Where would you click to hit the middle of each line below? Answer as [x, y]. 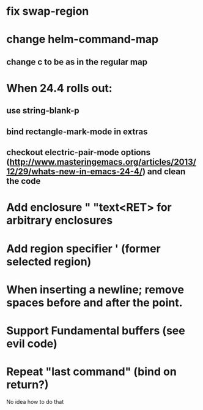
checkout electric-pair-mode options [79, 152]
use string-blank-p [43, 111]
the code [24, 181]
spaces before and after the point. [94, 302]
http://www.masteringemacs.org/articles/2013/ [103, 162]
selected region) [49, 261]
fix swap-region [48, 11]
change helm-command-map [83, 40]
